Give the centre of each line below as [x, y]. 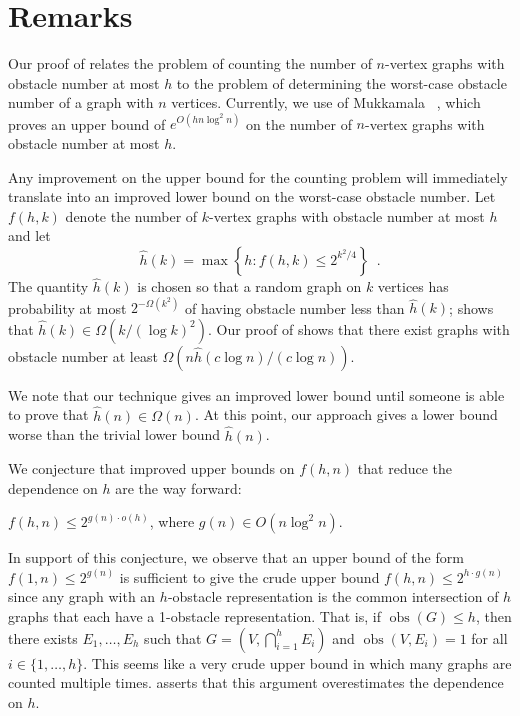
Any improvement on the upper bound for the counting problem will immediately [258, 176]
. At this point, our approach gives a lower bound [346, 414]
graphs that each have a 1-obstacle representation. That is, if [194, 616]
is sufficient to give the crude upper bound [249, 576]
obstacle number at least [83, 355]
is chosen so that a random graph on [249, 286]
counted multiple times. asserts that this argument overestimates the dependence [256, 682]
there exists [43, 637]
